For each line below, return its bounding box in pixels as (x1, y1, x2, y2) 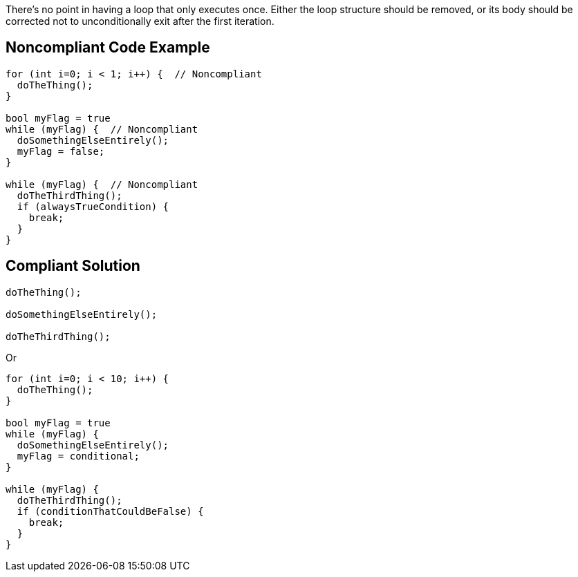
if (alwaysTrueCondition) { (17, 200, 169, 212)
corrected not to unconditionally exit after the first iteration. (6, 15, 274, 27)
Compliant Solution (6, 257, 140, 275)
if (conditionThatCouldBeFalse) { (17, 505, 204, 517)
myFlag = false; (17, 145, 105, 157)
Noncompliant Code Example (6, 39, 210, 57)
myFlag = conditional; (17, 450, 140, 462)
